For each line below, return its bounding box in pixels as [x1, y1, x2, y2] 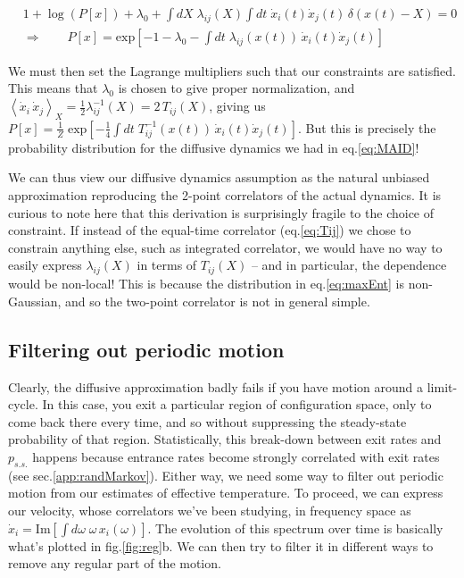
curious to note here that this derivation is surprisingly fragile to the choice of [8, 203, 435, 222]
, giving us [209, 96, 266, 115]
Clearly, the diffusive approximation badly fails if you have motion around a [8, 377, 424, 396]
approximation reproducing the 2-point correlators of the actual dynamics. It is [8, 186, 442, 205]
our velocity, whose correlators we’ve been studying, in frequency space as [8, 500, 411, 519]
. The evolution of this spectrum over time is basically [147, 518, 443, 537]
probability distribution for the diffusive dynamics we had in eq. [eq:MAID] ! [8, 138, 419, 156]
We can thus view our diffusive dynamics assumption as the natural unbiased [8, 168, 430, 187]
